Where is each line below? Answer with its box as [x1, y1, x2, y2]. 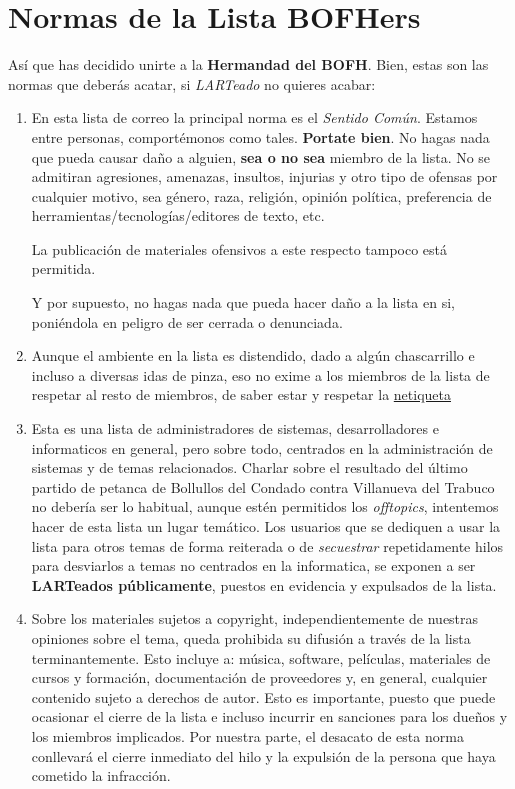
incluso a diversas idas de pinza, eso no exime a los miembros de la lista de [31, 364, 490, 385]
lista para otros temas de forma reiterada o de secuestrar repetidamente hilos [31, 535, 504, 556]
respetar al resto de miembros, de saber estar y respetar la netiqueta [31, 384, 451, 405]
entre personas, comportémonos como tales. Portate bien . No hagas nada [31, 126, 490, 147]
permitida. [31, 258, 96, 279]
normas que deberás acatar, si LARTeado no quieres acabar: [8, 73, 376, 94]
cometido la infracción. [31, 765, 171, 786]
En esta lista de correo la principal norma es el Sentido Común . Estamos [31, 107, 478, 128]
